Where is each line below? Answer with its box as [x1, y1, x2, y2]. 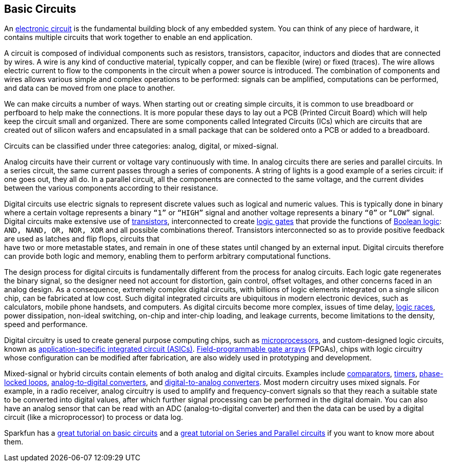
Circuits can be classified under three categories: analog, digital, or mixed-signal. [4, 141, 279, 151]
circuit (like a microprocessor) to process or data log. [4, 413, 183, 422]
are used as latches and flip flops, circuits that [4, 234, 160, 244]
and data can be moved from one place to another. [4, 84, 175, 93]
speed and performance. [4, 320, 88, 329]
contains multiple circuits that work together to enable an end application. [4, 33, 253, 42]
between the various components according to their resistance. [4, 184, 218, 193]
